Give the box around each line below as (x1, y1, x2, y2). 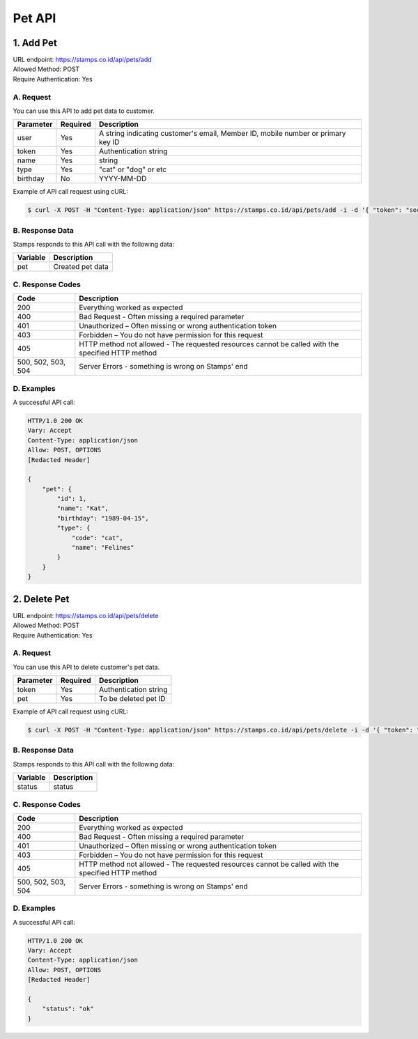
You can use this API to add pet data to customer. (13, 107, 155, 115)
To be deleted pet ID (98, 694, 167, 704)
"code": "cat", (71, 534, 123, 541)
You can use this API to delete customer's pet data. (13, 663, 160, 671)
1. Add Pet (13, 37, 57, 49)
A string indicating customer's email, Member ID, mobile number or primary (98, 129, 346, 139)
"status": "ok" (42, 1005, 94, 1013)
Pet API (13, 10, 56, 26)
